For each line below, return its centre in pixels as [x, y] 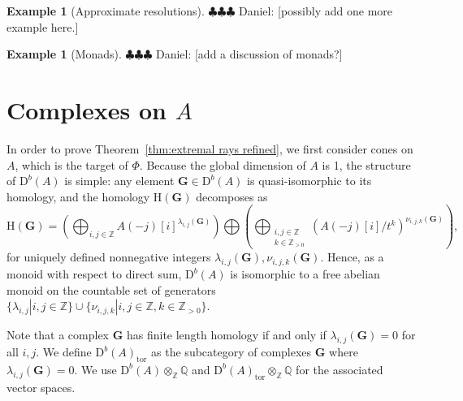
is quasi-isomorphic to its [309, 181]
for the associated [340, 369]
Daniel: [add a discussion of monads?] [249, 54]
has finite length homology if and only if [226, 335]
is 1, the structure [366, 164]
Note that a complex [58, 335]
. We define [64, 352]
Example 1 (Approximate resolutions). [106, 11]
